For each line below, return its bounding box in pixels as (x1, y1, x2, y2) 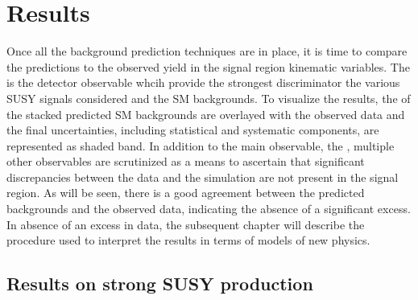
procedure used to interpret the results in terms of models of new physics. (6, 232, 370, 249)
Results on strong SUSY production (6, 271, 313, 296)
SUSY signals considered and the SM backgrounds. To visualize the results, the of (6, 89, 411, 106)
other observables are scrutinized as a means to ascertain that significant (6, 153, 365, 170)
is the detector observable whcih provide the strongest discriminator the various (6, 74, 400, 91)
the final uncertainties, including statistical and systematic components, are (6, 121, 379, 138)
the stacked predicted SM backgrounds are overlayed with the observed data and (6, 105, 405, 122)
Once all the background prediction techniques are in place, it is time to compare (6, 43, 408, 60)
